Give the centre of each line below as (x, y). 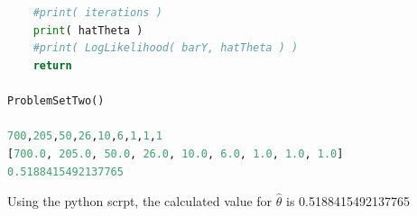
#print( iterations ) (97, 13)
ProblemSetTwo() (56, 101)
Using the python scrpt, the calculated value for (140, 201)
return (52, 65)
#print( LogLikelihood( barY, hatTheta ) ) (166, 48)
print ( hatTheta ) (88, 30)
